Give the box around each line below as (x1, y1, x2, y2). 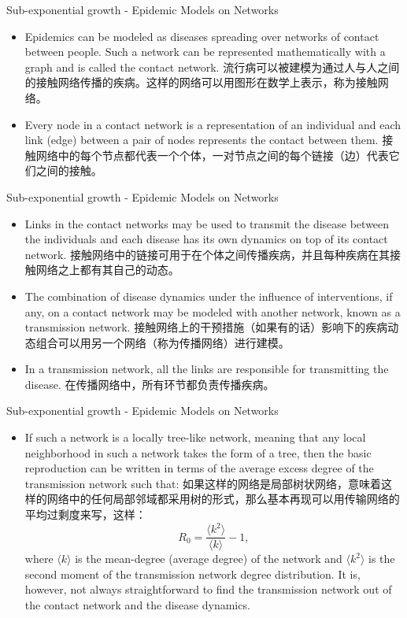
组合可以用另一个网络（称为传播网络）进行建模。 (35, 334, 290, 350)
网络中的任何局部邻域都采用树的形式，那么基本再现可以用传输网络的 (46, 490, 400, 507)
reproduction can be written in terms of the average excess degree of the (24, 460, 374, 476)
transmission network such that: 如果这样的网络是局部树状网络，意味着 (24, 475, 382, 491)
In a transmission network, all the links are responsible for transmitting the (24, 361, 389, 377)
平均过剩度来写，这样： (24, 506, 146, 523)
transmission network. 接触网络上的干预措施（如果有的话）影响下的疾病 (24, 319, 388, 335)
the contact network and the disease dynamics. (24, 596, 250, 612)
